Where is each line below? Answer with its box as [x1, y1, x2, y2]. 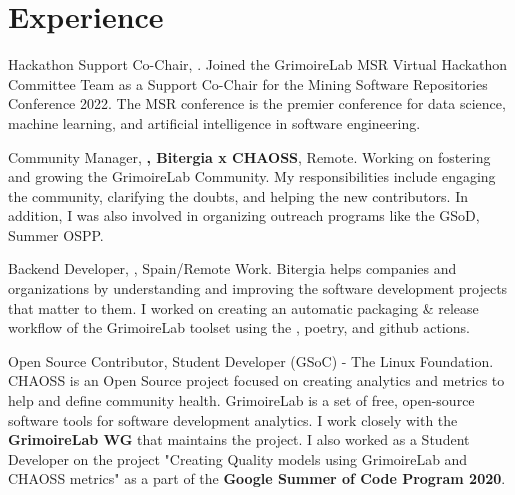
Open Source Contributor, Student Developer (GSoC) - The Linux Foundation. [8, 350, 494, 371]
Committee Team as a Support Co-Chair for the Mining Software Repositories [8, 73, 488, 94]
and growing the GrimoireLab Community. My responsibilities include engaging [8, 166, 496, 187]
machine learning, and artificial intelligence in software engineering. [8, 112, 421, 133]
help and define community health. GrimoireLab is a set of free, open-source [8, 390, 475, 411]
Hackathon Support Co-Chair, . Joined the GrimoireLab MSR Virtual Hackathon [8, 54, 508, 75]
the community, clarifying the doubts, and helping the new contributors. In [8, 185, 468, 206]
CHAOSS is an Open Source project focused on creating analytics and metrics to [8, 370, 505, 391]
